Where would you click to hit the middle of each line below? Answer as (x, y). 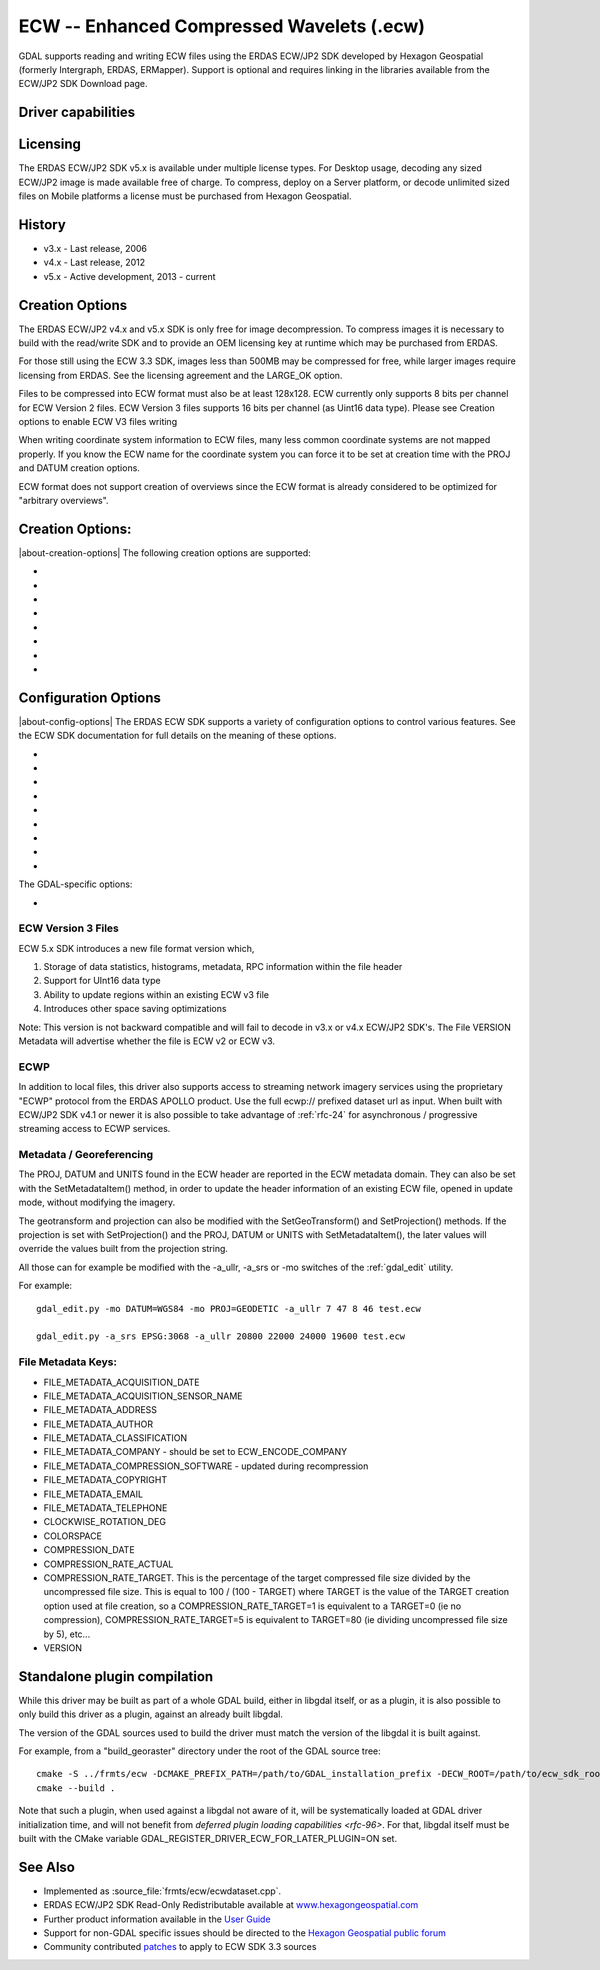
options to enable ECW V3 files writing (98, 421)
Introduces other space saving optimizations (135, 1009)
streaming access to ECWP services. (94, 1129)
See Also (46, 1866)
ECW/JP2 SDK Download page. (83, 84)
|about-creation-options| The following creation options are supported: (165, 552)
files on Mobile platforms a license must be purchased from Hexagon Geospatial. (185, 196)
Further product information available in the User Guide (157, 1919)
